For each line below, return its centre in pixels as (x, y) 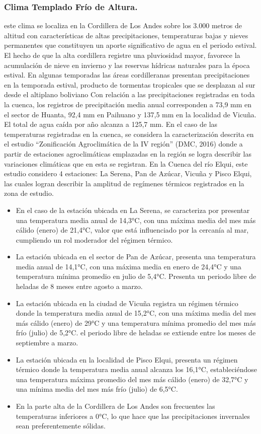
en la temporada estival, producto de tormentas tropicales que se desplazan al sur (130, 84)
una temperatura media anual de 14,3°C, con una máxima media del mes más (136, 220)
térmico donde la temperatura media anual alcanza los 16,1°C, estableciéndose (137, 369)
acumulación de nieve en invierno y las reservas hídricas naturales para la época (127, 65)
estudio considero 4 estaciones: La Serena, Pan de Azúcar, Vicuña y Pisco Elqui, (128, 173)
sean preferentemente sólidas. (61, 426)
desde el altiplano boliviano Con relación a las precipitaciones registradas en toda (129, 94)
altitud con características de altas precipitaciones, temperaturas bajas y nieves (126, 35)
